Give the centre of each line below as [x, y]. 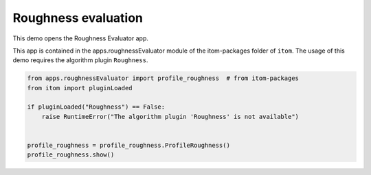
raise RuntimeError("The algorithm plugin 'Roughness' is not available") [170, 117]
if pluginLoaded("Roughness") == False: [96, 107]
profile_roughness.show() [71, 155]
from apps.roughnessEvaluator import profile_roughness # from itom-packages [163, 78]
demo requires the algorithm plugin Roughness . [80, 60]
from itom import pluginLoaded [80, 88]
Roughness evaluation [78, 18]
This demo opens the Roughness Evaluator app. [81, 38]
